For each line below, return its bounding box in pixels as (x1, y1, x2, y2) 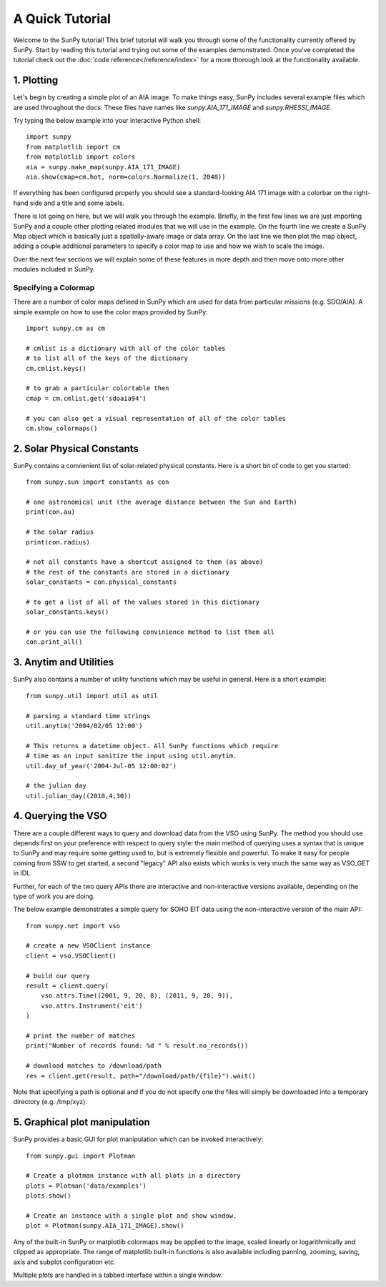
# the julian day (26, 782, 86, 790)
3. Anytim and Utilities (13, 656, 114, 668)
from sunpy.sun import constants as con (26, 478, 169, 486)
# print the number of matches (26, 1032, 136, 1040)
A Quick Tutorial (13, 11, 111, 26)
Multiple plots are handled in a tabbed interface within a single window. (13, 1271, 223, 1279)
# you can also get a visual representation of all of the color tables (26, 414, 286, 422)
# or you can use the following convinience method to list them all (26, 628, 275, 636)
